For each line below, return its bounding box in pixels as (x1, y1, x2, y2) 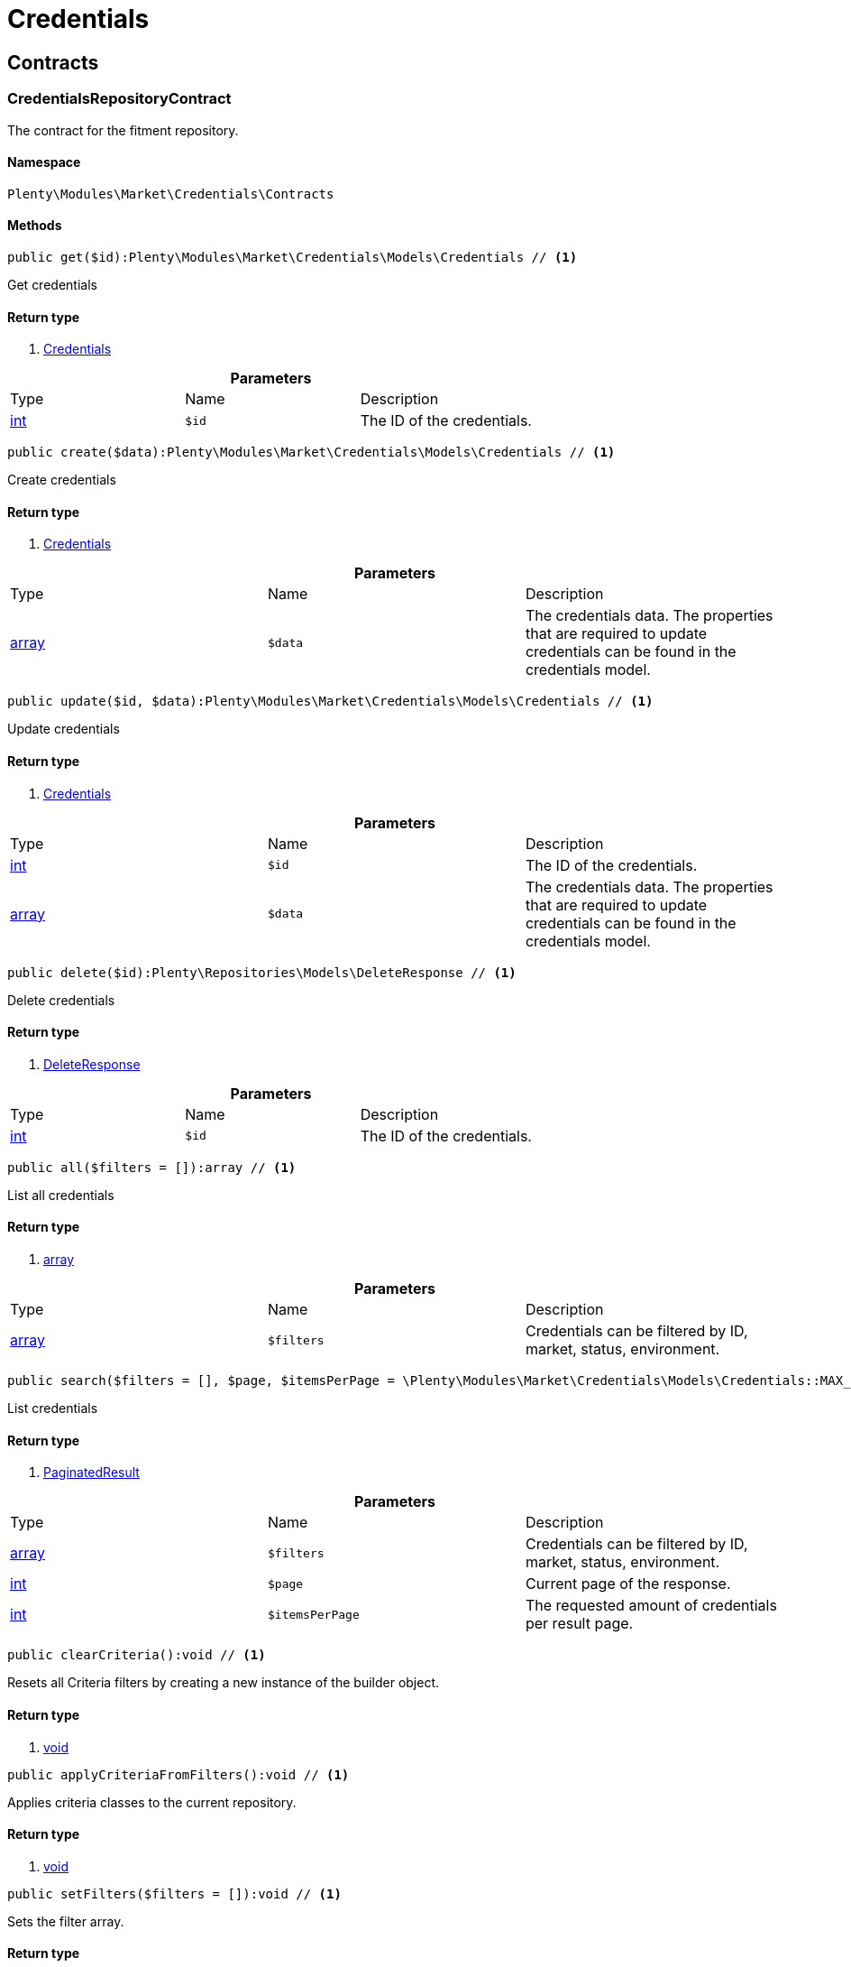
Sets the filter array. (7, 1913, 124, 1929)
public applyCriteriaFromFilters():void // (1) (7, 1767, 350, 1782)
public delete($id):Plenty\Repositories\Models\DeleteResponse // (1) (7, 965, 517, 980)
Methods (7, 217, 62, 234)
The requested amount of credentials (525, 1596, 777, 1615)
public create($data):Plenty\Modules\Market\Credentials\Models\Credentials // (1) (7, 445, 616, 460)
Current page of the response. (525, 1575, 731, 1593)
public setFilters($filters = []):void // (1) (7, 1886, 342, 1901)
